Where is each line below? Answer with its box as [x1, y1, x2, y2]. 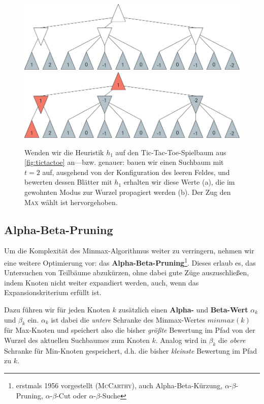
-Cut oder [56, 390, 87, 400]
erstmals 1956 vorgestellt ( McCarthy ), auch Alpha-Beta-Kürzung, [16, 380, 223, 390]
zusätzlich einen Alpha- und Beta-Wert [118, 304, 248, 315]
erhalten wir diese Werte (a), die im [123, 177, 235, 187]
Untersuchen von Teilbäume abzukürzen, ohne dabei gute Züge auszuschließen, [4, 267, 249, 278]
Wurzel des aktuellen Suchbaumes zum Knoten [4, 335, 150, 345]
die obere [218, 335, 246, 345]
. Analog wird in [155, 335, 207, 345]
